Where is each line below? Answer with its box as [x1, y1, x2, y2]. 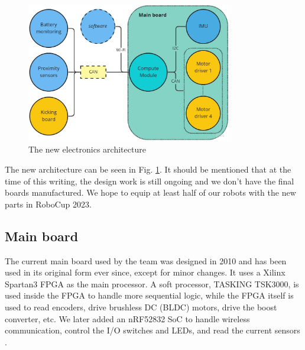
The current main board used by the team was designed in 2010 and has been [5, 254, 287, 267]
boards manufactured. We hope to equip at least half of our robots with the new [5, 186, 296, 199]
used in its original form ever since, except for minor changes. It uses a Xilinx [5, 266, 285, 278]
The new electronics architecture [28, 143, 146, 155]
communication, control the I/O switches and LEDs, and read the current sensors [5, 324, 300, 336]
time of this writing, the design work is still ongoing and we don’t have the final [5, 174, 294, 187]
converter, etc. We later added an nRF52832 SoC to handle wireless [5, 312, 250, 325]
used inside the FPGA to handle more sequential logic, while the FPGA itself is [5, 289, 294, 302]
